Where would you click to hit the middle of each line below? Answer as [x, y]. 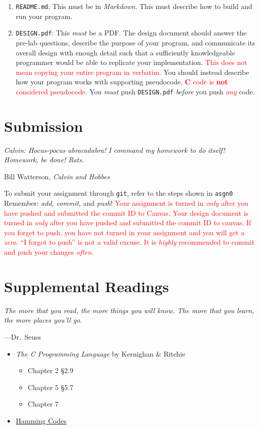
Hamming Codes [41, 420]
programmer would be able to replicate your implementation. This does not [131, 62]
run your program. [44, 16]
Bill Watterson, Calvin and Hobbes [57, 176]
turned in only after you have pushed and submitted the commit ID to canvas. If [128, 222]
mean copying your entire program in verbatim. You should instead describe [132, 72]
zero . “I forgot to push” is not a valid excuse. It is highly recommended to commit [129, 242]
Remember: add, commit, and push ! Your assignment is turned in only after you [126, 203]
